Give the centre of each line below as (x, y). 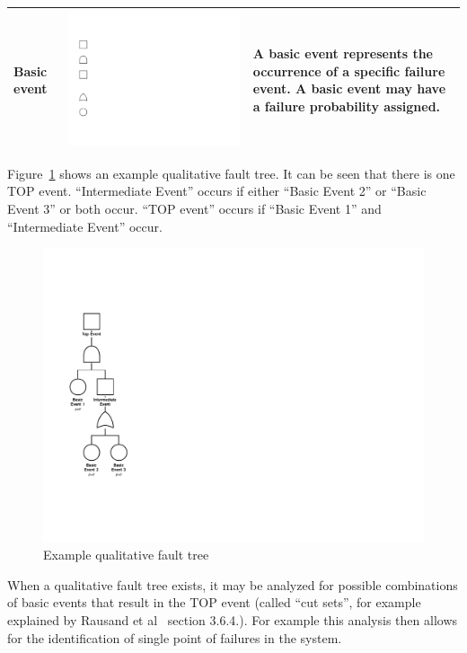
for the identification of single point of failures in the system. (175, 637)
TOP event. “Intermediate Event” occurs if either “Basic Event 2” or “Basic (217, 191)
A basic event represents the (343, 53)
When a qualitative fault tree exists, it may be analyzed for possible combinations (233, 584)
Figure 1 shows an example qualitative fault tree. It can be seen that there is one (231, 173)
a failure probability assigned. (347, 106)
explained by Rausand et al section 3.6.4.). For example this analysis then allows (233, 619)
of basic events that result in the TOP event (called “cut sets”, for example (214, 602)
